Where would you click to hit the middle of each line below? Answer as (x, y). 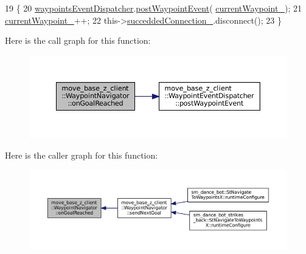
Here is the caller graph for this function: (82, 155)
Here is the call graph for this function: (78, 40)
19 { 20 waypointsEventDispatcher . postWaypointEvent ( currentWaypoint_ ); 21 (153, 8)
